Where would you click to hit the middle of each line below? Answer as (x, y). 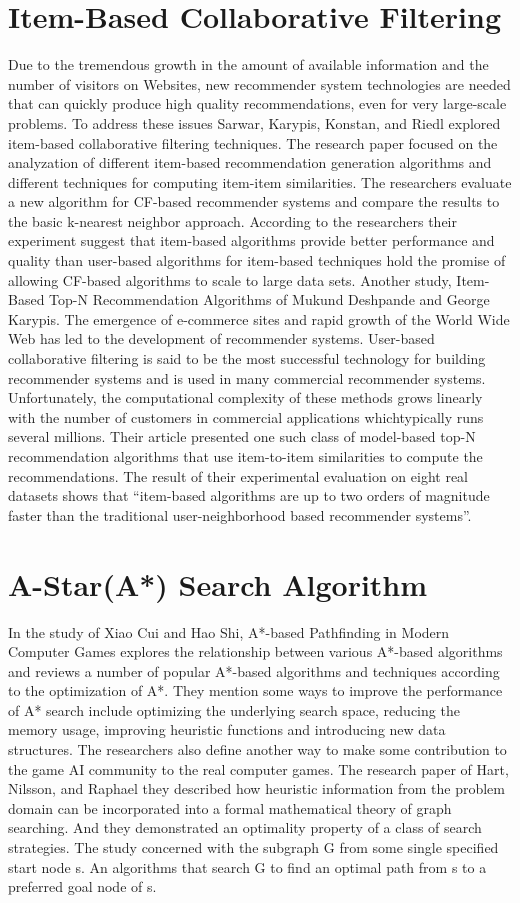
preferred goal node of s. (82, 886)
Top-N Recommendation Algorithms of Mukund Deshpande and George (269, 299)
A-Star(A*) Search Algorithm (218, 583)
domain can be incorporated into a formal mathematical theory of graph (230, 807)
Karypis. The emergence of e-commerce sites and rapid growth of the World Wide (259, 318)
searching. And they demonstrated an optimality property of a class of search (245, 827)
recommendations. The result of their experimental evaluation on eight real (238, 475)
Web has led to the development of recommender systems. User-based (221, 338)
